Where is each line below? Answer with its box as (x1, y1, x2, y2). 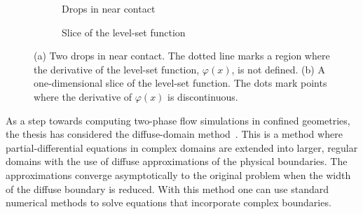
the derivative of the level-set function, (34, 62, 200, 76)
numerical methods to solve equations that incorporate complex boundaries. (6, 195, 331, 210)
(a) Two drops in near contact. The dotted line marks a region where (34, 48, 330, 63)
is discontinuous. (167, 89, 238, 104)
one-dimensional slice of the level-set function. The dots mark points (34, 76, 327, 90)
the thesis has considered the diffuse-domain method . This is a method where (6, 127, 343, 141)
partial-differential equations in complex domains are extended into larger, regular (6, 140, 358, 155)
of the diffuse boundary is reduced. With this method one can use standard (6, 181, 329, 196)
